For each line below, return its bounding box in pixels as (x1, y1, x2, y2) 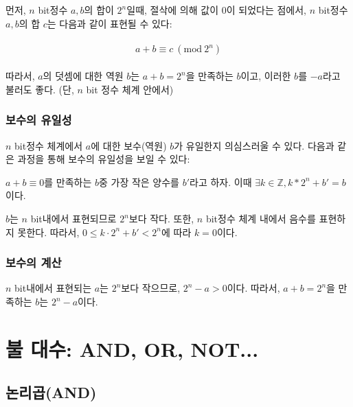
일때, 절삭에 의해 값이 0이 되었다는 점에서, (126, 3, 306, 16)
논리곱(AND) (5, 382, 97, 403)
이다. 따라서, (227, 281, 280, 295)
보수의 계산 (5, 254, 62, 271)
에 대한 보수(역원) (91, 138, 167, 152)
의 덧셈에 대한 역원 (43, 69, 124, 83)
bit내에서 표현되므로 (30, 211, 117, 226)
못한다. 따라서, (17, 224, 80, 239)
